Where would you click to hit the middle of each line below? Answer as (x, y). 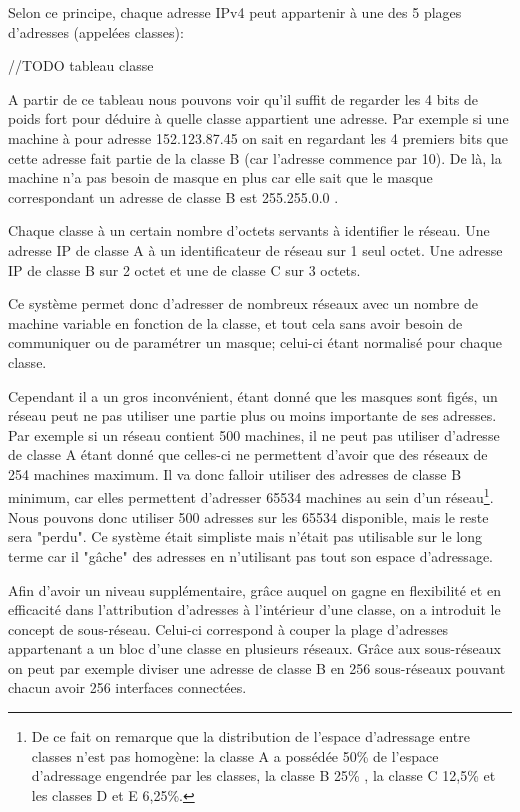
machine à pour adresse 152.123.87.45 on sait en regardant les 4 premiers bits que (258, 137)
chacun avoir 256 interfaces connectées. (127, 687)
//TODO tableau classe (81, 65)
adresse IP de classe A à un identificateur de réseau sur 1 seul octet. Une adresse (255, 249)
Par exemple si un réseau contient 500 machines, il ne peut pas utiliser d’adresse (254, 434)
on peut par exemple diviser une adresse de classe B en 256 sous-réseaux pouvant (257, 667)
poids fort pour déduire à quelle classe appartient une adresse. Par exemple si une (258, 118)
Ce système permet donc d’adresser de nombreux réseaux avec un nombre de (243, 303)
